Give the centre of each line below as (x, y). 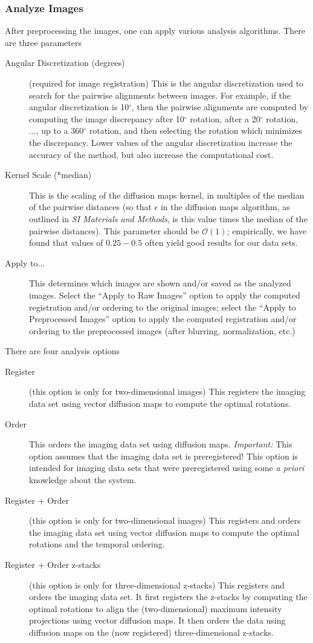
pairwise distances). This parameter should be (114, 230)
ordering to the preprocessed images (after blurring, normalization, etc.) (162, 330)
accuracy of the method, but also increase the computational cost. (151, 154)
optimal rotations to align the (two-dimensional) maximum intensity (156, 608)
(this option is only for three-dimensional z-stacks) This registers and (157, 585)
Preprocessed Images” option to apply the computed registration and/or (163, 319)
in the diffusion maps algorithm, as (225, 207)
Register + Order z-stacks (53, 564)
